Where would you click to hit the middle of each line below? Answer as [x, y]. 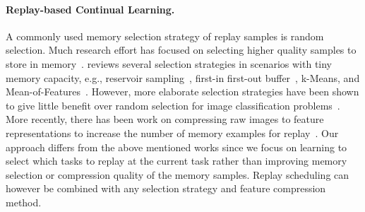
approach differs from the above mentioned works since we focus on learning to [176, 147]
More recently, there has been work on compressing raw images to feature [165, 119]
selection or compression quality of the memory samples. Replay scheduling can [178, 174]
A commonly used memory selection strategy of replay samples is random [165, 36]
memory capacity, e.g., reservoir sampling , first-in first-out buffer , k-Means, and [183, 77]
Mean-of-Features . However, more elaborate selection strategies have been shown [182, 92]
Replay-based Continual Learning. [90, 9]
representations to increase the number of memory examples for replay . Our [172, 132]
